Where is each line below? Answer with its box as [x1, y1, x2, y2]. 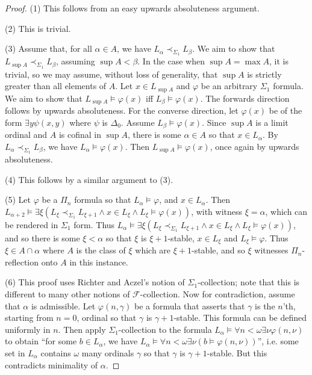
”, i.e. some [257, 335, 299, 347]
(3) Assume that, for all [5, 42, 92, 55]
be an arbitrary [201, 79, 258, 92]
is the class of [76, 244, 126, 256]
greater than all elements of [5, 79, 107, 92]
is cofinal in [58, 128, 101, 141]
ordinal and [5, 128, 48, 141]
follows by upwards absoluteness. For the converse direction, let [5, 104, 239, 117]
